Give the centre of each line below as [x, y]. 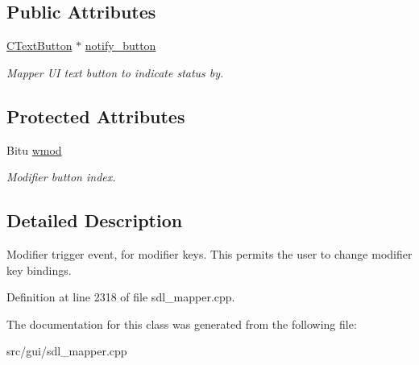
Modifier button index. [61, 177]
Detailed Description [95, 220]
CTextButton [39, 46]
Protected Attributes [96, 116]
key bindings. [39, 270]
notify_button [120, 46]
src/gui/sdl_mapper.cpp [67, 351]
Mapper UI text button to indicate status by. [115, 72]
